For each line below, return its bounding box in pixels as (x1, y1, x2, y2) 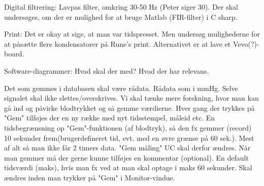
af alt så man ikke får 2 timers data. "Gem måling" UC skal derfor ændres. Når (4, 142, 251, 153)
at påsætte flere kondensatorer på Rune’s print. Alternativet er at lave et (4, 38, 231, 49)
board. (4, 48, 24, 59)
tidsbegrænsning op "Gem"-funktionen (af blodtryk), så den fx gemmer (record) (4, 122, 252, 133)
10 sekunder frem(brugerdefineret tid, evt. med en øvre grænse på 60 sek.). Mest (4, 132, 254, 143)
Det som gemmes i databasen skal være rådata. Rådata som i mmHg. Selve (4, 82, 238, 93)
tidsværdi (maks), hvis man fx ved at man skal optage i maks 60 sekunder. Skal (4, 162, 252, 173)
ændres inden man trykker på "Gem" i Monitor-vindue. (4, 172, 175, 182)
